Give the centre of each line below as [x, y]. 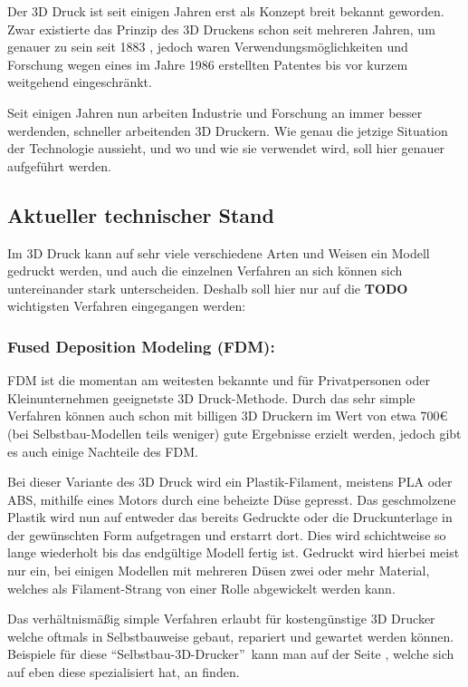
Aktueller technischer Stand [141, 214]
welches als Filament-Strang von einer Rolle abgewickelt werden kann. [201, 588]
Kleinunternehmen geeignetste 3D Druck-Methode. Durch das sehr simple [211, 397]
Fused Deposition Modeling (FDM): [141, 346]
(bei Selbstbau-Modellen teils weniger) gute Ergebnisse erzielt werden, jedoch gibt [234, 433]
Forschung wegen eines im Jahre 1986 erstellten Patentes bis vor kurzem [208, 64]
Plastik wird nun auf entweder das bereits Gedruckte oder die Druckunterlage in [230, 517]
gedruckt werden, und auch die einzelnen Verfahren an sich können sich [205, 271]
